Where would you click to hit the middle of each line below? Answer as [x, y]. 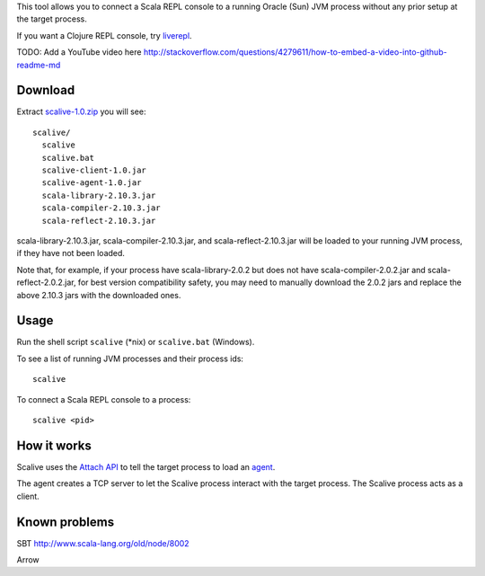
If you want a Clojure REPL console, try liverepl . [104, 35]
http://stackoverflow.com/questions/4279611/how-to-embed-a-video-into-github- [295, 52]
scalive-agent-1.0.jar [92, 183]
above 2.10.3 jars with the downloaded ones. [99, 295]
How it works [54, 445]
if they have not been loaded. [71, 253]
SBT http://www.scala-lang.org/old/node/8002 [103, 543]
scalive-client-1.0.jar [94, 170]
